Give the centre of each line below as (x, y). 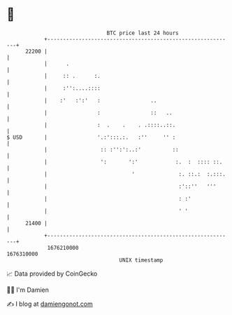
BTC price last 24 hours (143, 33)
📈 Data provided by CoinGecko (52, 274)
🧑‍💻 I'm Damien (28, 290)
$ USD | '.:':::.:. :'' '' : (91, 137)
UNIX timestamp (141, 260)
